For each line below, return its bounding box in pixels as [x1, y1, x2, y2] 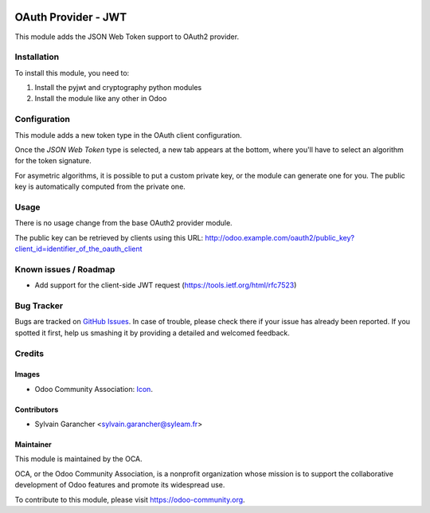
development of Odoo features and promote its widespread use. [14, 480, 225, 490]
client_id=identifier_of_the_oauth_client [14, 244, 143, 254]
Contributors [14, 405, 59, 414]
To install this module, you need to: [14, 68, 130, 77]
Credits [14, 347, 44, 358]
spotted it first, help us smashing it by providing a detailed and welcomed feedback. [14, 327, 290, 338]
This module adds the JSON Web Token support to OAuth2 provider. [14, 32, 239, 41]
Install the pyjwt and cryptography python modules [34, 83, 202, 92]
